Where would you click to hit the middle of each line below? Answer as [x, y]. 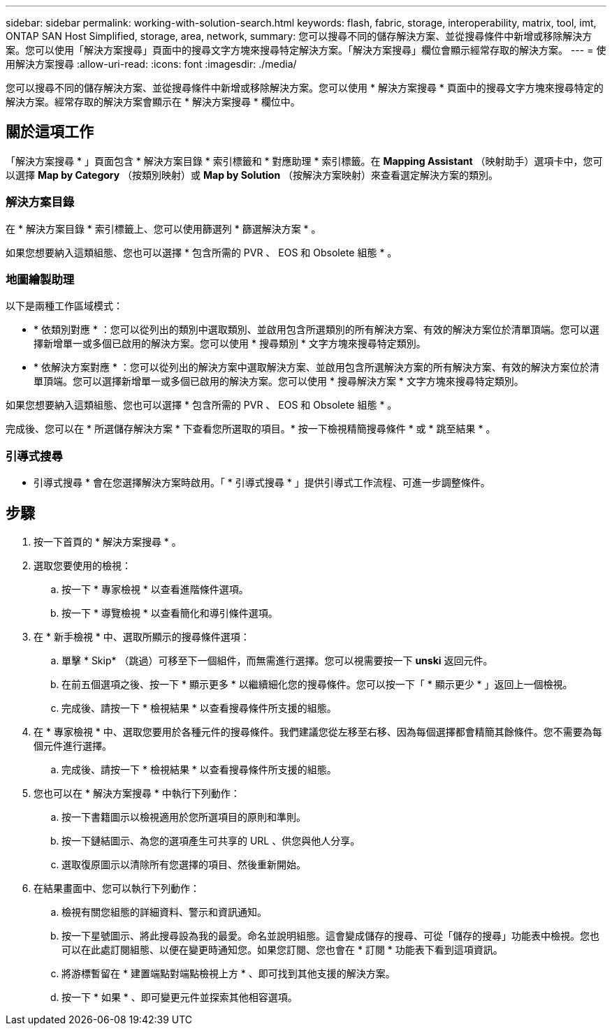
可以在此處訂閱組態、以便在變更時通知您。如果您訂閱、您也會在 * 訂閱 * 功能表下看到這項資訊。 [282, 949]
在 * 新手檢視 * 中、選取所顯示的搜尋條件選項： [142, 636]
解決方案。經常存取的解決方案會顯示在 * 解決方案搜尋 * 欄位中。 [153, 102]
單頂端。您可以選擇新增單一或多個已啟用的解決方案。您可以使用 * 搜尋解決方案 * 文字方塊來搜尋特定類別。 [279, 381]
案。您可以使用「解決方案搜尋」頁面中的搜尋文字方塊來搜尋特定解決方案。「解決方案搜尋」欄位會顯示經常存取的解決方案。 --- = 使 [306, 50]
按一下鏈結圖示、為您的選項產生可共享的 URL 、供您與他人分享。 [211, 840]
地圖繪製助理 [40, 279]
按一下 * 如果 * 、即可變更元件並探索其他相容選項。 [180, 997]
